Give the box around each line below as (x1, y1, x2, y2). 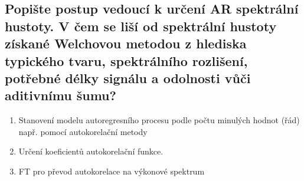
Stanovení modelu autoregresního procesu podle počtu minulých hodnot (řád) (18, 114, 300, 126)
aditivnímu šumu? (5, 86, 116, 104)
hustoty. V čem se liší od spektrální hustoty (5, 17, 277, 35)
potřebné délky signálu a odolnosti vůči (5, 68, 251, 87)
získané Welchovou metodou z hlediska (5, 34, 247, 52)
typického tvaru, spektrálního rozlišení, (5, 51, 248, 70)
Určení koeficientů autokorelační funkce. (18, 145, 164, 157)
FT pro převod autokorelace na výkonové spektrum (18, 164, 205, 177)
